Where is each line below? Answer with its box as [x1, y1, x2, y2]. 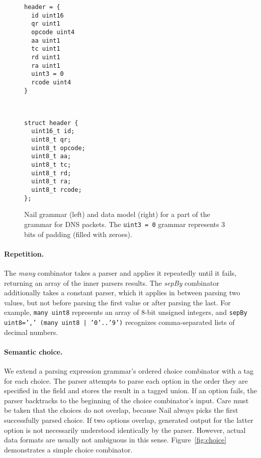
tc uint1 [31, 45, 60, 53]
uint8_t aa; [31, 153, 71, 160]
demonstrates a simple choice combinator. [4, 444, 133, 454]
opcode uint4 [31, 28, 75, 36]
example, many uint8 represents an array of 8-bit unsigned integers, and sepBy [4, 307, 247, 317]
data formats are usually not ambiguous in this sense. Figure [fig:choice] [4, 434, 227, 445]
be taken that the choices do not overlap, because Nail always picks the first [4, 405, 238, 415]
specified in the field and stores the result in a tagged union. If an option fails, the [4, 385, 257, 396]
